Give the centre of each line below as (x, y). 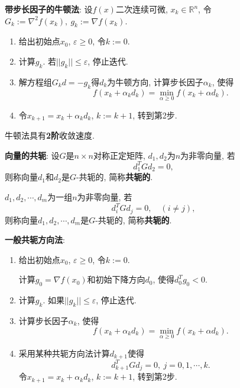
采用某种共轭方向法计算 (64, 353)
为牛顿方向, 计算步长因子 (155, 81)
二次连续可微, (142, 9)
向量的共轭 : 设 (32, 155)
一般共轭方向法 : (35, 240)
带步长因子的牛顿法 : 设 (49, 9)
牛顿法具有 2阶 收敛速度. (50, 135)
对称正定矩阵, (119, 155)
